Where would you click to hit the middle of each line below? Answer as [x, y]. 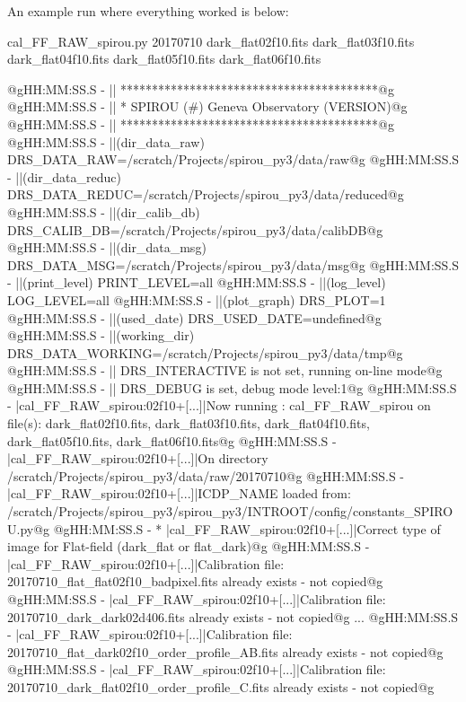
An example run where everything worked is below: [148, 11]
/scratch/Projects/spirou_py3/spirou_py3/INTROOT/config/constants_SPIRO [230, 511]
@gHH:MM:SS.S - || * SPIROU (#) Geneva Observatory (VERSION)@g [207, 106]
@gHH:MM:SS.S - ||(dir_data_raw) [106, 141]
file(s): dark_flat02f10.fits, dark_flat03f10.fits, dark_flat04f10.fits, [189, 423]
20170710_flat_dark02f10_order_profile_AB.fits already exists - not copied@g [225, 651]
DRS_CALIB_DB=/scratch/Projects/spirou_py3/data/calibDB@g [195, 229]
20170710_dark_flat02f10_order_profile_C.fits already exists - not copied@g [221, 686]
